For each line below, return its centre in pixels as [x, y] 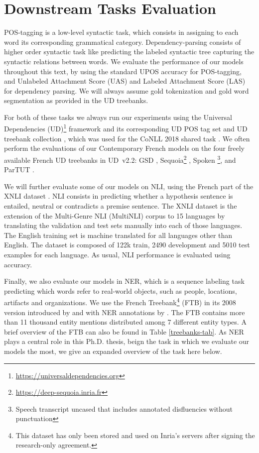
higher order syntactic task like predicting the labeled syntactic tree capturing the [129, 52]
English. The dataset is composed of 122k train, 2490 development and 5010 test [127, 245]
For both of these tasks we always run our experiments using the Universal [118, 117]
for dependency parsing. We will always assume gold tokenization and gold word [127, 90]
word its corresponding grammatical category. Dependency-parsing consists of [123, 42]
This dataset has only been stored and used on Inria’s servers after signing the [135, 435]
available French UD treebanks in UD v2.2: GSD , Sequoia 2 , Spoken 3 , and [120, 159]
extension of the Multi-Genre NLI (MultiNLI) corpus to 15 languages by [115, 215]
